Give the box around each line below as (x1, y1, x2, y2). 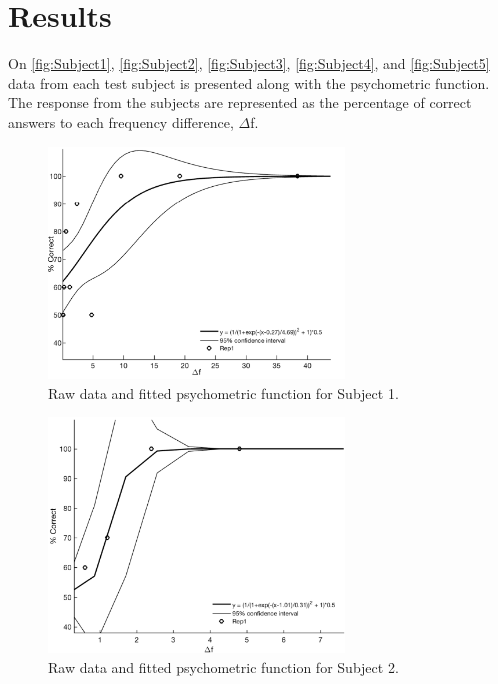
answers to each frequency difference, (8, 111, 234, 132)
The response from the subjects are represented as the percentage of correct (8, 92, 472, 113)
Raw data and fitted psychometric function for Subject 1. (48, 382, 399, 403)
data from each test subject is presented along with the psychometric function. (8, 72, 490, 93)
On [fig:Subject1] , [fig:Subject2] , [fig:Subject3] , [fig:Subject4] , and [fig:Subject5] (8, 53, 490, 74)
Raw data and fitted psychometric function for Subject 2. (48, 656, 399, 677)
